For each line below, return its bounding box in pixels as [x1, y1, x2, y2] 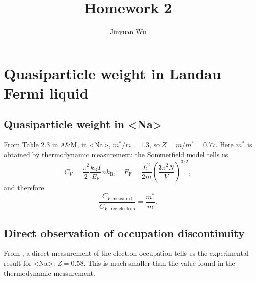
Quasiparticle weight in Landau [4, 63, 221, 83]
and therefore [4, 182, 44, 192]
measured [112, 196, 132, 201]
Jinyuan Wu [109, 26, 147, 36]
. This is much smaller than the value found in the [83, 257, 235, 268]
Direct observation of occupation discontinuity [4, 225, 245, 240]
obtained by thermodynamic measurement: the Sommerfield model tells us [4, 149, 228, 159]
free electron [109, 206, 135, 211]
